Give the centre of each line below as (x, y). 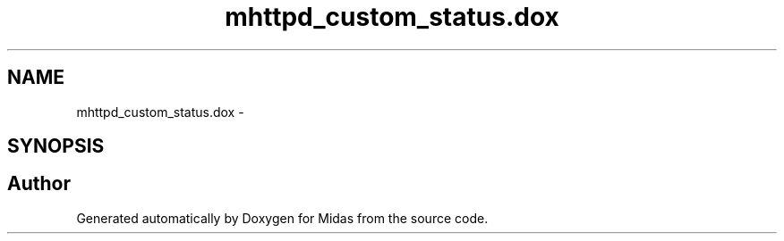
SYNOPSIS (56, 146)
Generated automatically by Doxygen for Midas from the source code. (282, 218)
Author (39, 184)
